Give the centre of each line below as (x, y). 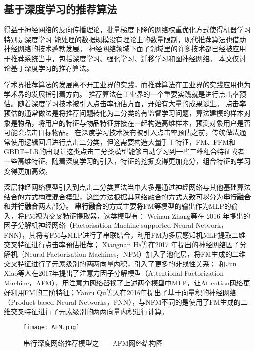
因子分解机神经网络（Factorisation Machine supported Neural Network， (116, 225)
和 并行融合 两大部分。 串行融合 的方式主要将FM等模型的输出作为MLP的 (117, 206)
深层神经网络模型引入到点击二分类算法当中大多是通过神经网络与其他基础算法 (127, 187)
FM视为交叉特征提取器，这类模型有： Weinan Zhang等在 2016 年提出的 (137, 215)
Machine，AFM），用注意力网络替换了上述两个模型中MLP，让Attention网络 (124, 283)
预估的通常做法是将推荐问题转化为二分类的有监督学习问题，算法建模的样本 (124, 113)
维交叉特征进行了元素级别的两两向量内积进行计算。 (86, 311)
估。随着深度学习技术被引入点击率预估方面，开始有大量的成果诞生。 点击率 (125, 103)
